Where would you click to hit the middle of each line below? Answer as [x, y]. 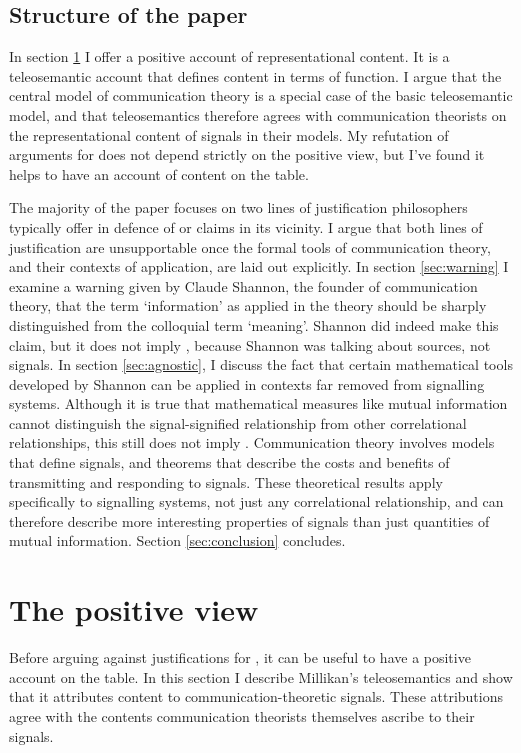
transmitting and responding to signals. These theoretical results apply [226, 481]
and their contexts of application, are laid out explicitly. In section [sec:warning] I [259, 266]
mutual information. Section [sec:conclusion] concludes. [177, 540]
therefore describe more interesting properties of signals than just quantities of [249, 520]
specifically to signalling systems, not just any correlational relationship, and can [256, 501]
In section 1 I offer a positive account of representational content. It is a [229, 56]
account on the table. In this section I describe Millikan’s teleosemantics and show [261, 676]
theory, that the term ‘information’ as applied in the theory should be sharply [248, 305]
